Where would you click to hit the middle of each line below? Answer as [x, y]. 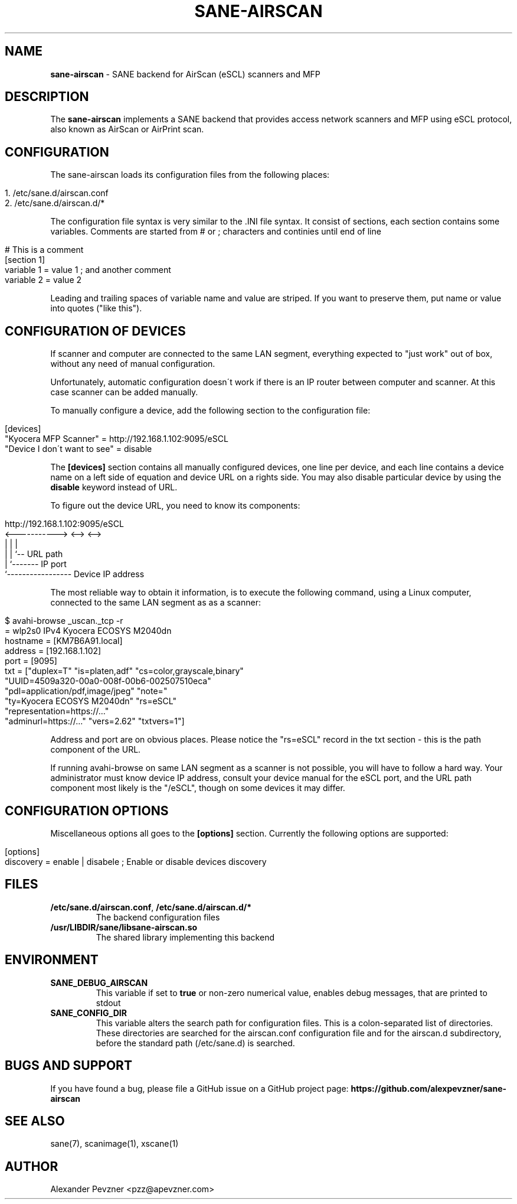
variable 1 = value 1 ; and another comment [88, 270]
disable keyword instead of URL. [114, 487]
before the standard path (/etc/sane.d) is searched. [195, 1043]
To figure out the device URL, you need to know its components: [175, 506]
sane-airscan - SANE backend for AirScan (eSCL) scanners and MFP [185, 74]
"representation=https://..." [57, 711]
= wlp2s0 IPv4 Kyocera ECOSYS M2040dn [88, 631]
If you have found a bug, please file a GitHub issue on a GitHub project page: [199, 1088]
